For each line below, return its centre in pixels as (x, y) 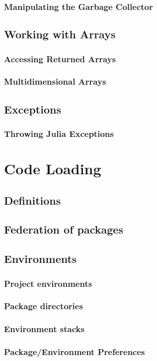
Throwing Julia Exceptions (59, 134)
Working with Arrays (60, 34)
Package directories (43, 306)
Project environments (48, 283)
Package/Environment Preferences (75, 352)
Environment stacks (44, 329)
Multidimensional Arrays (55, 81)
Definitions (33, 200)
